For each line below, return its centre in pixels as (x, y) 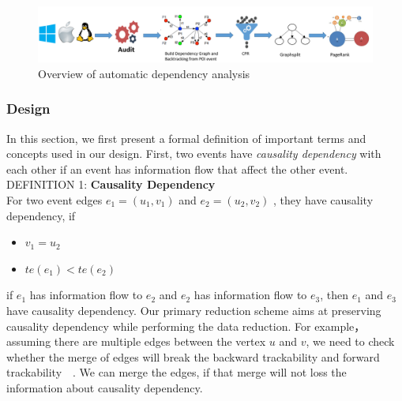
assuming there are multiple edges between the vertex (136, 341)
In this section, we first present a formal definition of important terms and (186, 138)
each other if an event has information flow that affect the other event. (177, 169)
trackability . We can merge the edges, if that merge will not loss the (177, 372)
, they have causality (323, 200)
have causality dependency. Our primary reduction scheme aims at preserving (194, 310)
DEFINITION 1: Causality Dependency (111, 184)
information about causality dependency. (105, 387)
